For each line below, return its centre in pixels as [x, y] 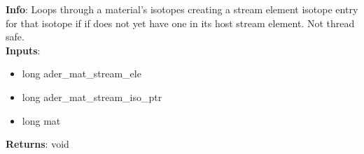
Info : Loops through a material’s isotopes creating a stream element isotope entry [182, 9]
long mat [41, 120]
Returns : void [37, 144]
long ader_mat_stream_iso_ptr [92, 97]
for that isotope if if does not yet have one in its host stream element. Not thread [180, 23]
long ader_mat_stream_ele [82, 74]
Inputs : [23, 50]
